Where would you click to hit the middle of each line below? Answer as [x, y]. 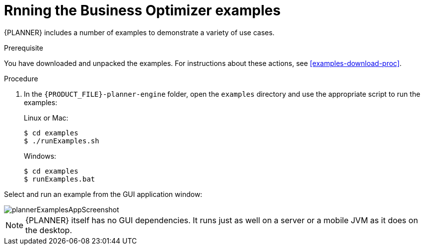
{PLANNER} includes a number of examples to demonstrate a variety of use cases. [139, 32]
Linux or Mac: [46, 118]
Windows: [40, 156]
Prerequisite [24, 48]
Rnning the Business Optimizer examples [142, 10]
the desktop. [49, 230]
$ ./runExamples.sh [62, 141]
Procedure [21, 78]
